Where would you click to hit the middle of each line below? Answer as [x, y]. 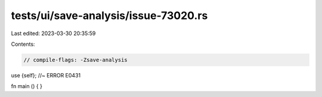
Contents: [23, 44]
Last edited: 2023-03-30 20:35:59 [53, 33]
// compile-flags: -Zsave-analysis [75, 60]
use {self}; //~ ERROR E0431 [46, 75]
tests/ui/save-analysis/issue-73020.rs [109, 15]
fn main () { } [27, 86]
